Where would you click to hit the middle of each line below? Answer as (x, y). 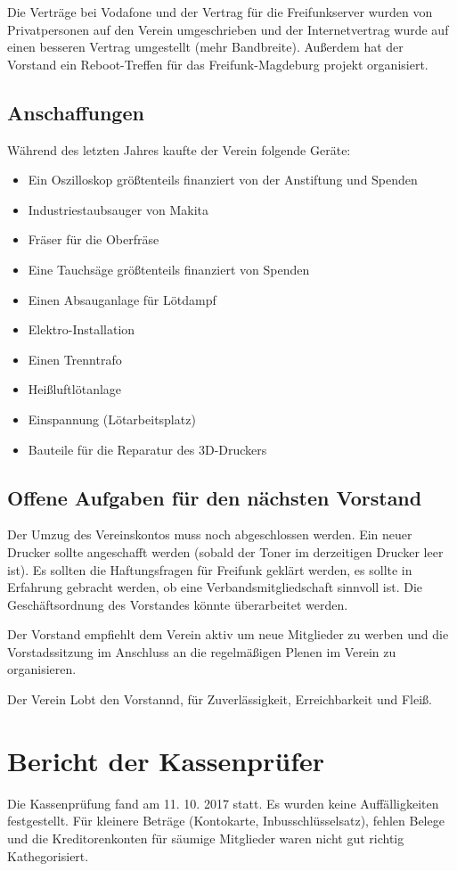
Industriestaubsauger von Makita (118, 209)
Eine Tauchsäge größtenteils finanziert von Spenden (169, 269)
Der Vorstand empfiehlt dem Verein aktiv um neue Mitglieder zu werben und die (228, 634)
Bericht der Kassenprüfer (166, 760)
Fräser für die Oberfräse (94, 239)
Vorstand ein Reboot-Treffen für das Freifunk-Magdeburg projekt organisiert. (218, 64)
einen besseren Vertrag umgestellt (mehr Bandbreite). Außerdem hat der (205, 47)
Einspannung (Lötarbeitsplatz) (112, 419)
